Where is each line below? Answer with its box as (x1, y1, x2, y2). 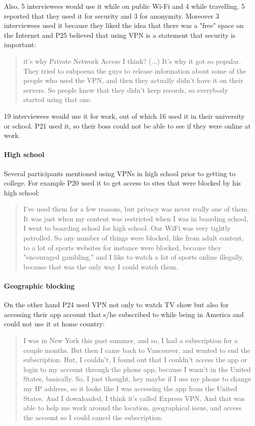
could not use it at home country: (4, 319, 105, 329)
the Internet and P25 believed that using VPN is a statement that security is (4, 29, 236, 40)
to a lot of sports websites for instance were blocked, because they (23, 242, 222, 252)
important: (4, 39, 36, 50)
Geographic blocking (4, 281, 75, 291)
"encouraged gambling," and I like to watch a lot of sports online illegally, (23, 252, 244, 262)
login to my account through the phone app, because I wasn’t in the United (23, 364, 251, 374)
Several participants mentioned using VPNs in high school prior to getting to (4, 168, 236, 178)
